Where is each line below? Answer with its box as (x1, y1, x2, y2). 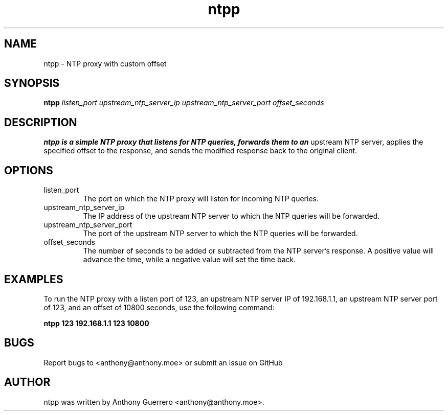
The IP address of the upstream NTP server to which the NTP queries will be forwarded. (83, 212, 380, 221)
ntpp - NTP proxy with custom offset (43, 59, 167, 68)
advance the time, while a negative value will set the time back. (83, 255, 296, 264)
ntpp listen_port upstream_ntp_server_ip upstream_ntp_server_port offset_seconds (43, 98, 324, 107)
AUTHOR (4, 376, 51, 389)
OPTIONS (4, 164, 53, 177)
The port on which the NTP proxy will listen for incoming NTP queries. (83, 194, 319, 203)
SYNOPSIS (4, 77, 60, 90)
